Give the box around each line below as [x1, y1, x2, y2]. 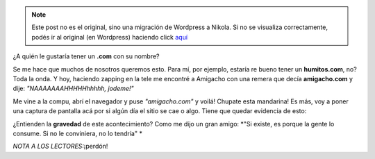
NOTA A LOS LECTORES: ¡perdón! [12, 142, 108, 151]
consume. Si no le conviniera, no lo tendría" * [12, 129, 142, 137]
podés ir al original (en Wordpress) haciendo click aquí [31, 33, 187, 41]
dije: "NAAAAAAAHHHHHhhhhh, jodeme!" [12, 84, 135, 93]
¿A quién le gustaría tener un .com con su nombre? [12, 52, 160, 60]
